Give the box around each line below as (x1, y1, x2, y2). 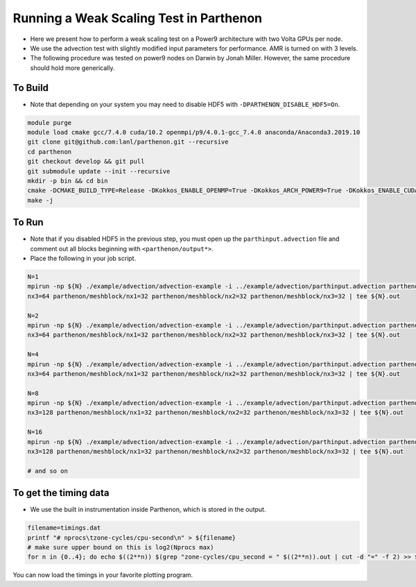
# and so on (27, 467, 69, 475)
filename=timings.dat (27, 524, 101, 532)
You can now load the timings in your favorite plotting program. (12, 571, 193, 579)
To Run (12, 216, 44, 228)
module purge (27, 119, 72, 126)
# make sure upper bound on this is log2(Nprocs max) (27, 543, 214, 552)
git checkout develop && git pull (27, 158, 145, 166)
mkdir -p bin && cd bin (27, 177, 109, 185)
